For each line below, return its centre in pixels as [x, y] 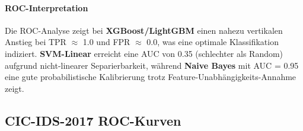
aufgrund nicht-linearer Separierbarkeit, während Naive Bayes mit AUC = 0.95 [152, 65]
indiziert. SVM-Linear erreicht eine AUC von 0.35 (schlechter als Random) [144, 53]
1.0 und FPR [106, 42]
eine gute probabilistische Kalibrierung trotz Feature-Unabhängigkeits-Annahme [151, 77]
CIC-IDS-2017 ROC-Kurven [93, 120]
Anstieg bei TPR [36, 42]
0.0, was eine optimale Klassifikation [213, 42]
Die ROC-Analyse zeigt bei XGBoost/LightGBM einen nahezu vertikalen [144, 30]
